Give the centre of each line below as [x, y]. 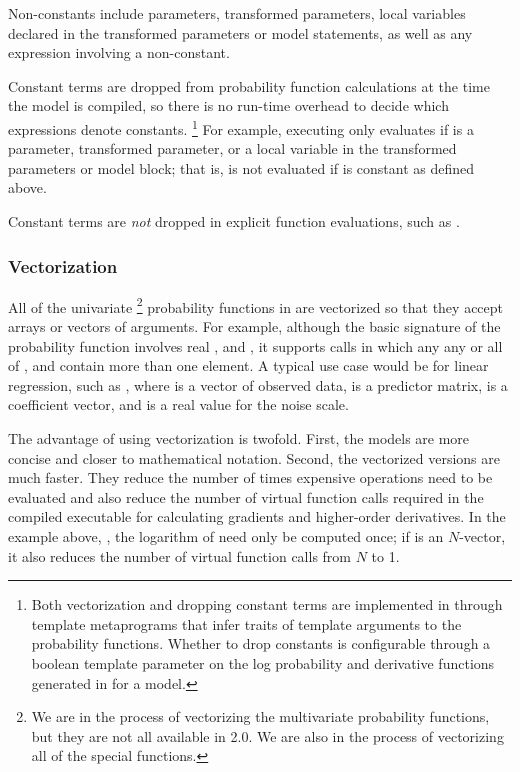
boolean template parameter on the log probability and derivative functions [263, 662]
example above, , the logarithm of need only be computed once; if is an [226, 536]
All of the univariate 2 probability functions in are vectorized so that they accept [256, 305]
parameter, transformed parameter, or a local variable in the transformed [232, 148]
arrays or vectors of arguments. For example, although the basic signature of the [254, 326]
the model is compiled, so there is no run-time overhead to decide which [228, 105]
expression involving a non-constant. [119, 52]
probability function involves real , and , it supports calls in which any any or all [255, 345]
